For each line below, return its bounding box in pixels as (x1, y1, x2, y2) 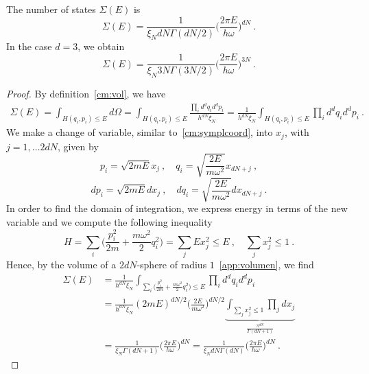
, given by (57, 139, 99, 153)
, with (284, 125, 309, 139)
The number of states (6, 2, 96, 16)
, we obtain (78, 39, 125, 54)
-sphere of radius (136, 257, 207, 272)
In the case (6, 39, 52, 54)
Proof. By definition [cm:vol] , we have (6, 86, 166, 100)
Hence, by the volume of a (6, 257, 117, 272)
